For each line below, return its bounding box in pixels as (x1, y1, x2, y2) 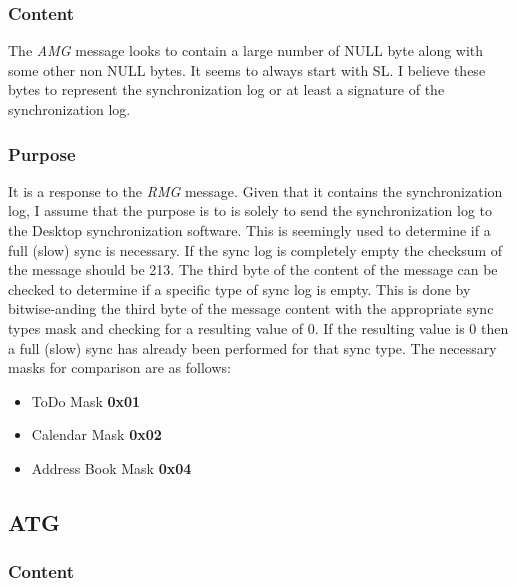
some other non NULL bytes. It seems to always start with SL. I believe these (8, 59, 486, 80)
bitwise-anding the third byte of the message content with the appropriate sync (8, 298, 494, 319)
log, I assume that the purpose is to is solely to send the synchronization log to (8, 200, 493, 221)
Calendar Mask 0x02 (31, 424, 162, 445)
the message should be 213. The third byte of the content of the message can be (8, 259, 498, 280)
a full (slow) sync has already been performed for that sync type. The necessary (8, 337, 497, 358)
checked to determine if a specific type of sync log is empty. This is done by (8, 278, 471, 299)
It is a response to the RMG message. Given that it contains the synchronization (8, 180, 503, 201)
